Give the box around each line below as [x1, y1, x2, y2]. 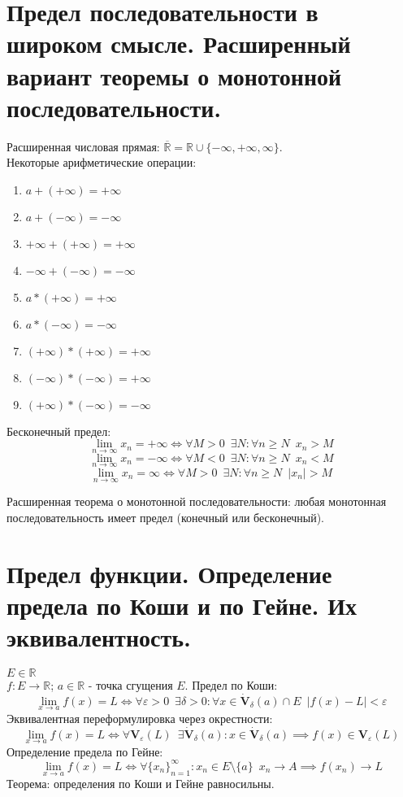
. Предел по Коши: [184, 676, 278, 693]
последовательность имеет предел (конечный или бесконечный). [6, 508, 325, 525]
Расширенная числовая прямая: [6, 137, 160, 155]
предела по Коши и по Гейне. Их [6, 588, 357, 621]
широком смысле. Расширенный [6, 27, 351, 60]
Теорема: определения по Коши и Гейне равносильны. [6, 775, 275, 792]
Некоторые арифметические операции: [6, 154, 197, 171]
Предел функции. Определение [6, 556, 332, 590]
